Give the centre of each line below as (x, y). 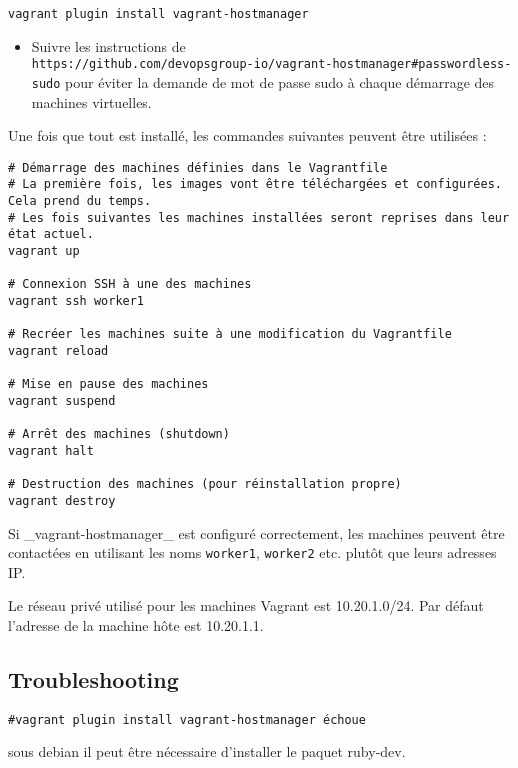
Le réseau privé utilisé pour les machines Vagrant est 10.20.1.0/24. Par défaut (246, 605)
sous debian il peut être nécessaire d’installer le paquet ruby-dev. (207, 751)
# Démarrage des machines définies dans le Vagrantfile (198, 167)
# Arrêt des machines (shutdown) (119, 434)
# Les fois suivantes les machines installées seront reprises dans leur (259, 217)
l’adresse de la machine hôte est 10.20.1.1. (136, 624)
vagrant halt (51, 450)
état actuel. (51, 234)
